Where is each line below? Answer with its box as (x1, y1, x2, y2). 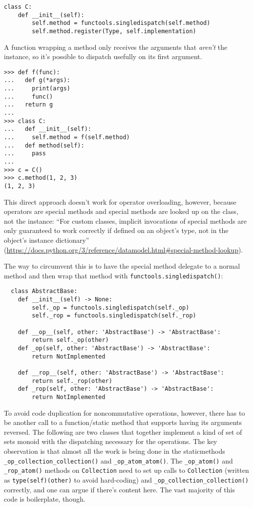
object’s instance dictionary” (4, 235, 89, 245)
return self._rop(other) (32, 377, 112, 384)
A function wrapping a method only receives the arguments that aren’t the (4, 42, 228, 52)
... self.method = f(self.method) (4, 134, 130, 141)
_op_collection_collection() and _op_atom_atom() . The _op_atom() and (4, 455, 233, 465)
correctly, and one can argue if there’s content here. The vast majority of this (4, 484, 235, 494)
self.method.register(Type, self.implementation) (32, 27, 196, 35)
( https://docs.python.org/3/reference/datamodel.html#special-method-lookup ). (4, 244, 243, 254)
